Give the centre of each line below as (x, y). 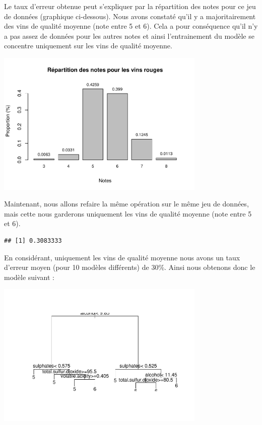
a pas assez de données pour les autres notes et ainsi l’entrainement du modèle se (129, 36)
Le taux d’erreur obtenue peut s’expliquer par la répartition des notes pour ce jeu (130, 6)
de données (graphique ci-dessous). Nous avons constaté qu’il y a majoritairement (130, 16)
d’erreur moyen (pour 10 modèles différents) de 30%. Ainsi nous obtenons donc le (130, 267)
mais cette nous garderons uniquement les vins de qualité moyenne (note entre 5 (128, 213)
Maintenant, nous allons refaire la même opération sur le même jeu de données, (126, 204)
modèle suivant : (29, 277)
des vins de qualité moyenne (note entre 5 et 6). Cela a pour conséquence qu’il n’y (131, 26)
